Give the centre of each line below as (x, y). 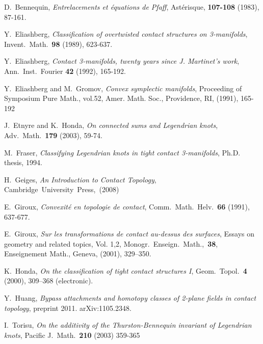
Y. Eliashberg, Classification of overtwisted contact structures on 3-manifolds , (126, 34)
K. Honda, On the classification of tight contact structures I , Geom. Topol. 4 (126, 270)
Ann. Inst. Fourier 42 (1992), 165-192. (65, 71)
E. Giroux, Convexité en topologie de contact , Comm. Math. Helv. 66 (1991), (127, 206)
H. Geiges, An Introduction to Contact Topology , (80, 179)
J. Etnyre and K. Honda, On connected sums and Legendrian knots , (111, 125)
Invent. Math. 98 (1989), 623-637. (58, 44)
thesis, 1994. (23, 162)
